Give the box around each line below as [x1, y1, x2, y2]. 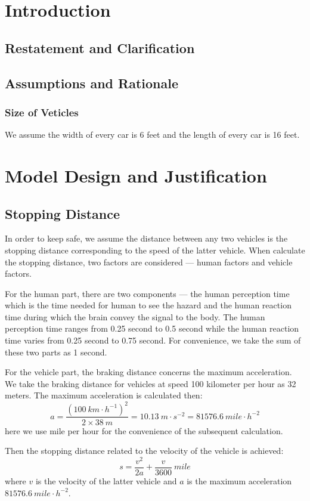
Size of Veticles [5, 104, 79, 119]
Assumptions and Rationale [5, 73, 178, 92]
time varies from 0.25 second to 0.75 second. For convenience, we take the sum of [5, 334, 301, 347]
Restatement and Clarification [5, 38, 195, 57]
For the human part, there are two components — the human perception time [5, 287, 290, 299]
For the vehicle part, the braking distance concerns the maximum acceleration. [5, 366, 292, 378]
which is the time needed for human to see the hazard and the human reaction [5, 299, 292, 311]
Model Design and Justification [5, 163, 267, 187]
